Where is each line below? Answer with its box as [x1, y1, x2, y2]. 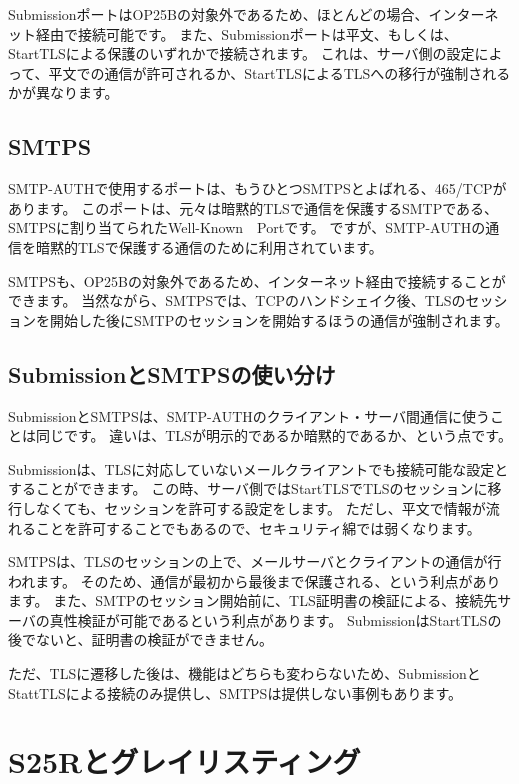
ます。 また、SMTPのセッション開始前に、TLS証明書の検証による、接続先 [8, 590, 498, 611]
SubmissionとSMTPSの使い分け [8, 358, 336, 389]
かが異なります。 [8, 82, 119, 103]
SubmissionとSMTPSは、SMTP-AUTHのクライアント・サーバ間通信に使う [8, 405, 491, 426]
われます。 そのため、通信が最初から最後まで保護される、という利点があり [8, 570, 501, 591]
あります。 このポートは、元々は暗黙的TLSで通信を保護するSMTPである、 [8, 197, 499, 218]
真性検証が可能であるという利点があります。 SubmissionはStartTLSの [49, 609, 502, 630]
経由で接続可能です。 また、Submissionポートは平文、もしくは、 [35, 23, 458, 44]
